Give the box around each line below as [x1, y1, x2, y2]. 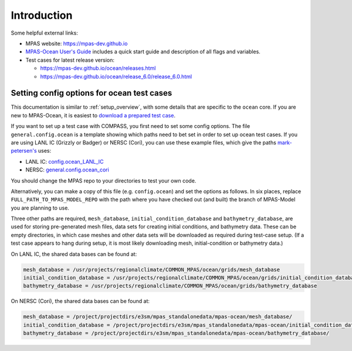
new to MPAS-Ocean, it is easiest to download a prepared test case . [11, 112, 176, 119]
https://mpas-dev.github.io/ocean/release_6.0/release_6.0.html [40, 73, 192, 80]
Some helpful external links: [11, 29, 79, 36]
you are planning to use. [11, 204, 70, 211]
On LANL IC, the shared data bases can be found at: [11, 250, 137, 258]
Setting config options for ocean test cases [11, 88, 172, 98]
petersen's [11, 147, 38, 154]
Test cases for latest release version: [25, 56, 114, 63]
